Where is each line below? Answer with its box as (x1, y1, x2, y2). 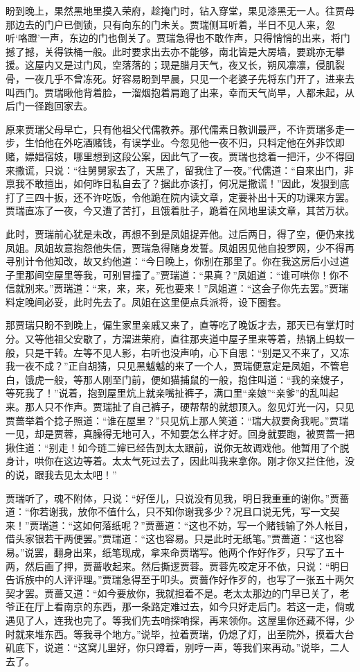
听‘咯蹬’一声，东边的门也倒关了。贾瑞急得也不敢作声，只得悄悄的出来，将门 (6, 31, 350, 45)
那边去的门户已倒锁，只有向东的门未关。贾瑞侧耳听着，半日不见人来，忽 (6, 17, 335, 31)
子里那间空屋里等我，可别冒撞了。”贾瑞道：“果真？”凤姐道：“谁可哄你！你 (6, 267, 339, 282)
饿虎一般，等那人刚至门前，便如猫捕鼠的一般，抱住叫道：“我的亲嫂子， (24, 372, 350, 386)
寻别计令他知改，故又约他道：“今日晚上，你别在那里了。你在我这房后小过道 (6, 254, 350, 268)
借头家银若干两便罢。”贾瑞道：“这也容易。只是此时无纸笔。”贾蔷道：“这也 (6, 531, 334, 546)
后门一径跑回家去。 (6, 98, 93, 113)
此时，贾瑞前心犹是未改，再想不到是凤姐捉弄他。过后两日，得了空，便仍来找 (6, 226, 354, 241)
